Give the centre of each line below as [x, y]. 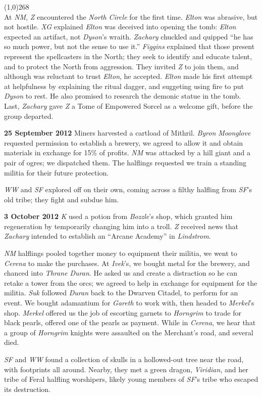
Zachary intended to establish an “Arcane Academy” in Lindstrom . [108, 236]
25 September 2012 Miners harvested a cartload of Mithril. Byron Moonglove [127, 133]
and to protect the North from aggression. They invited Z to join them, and [121, 66]
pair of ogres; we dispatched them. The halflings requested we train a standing [125, 162]
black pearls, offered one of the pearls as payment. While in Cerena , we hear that [130, 322]
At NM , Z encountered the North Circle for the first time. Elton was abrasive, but [131, 16]
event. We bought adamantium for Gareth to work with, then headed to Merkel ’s [129, 303]
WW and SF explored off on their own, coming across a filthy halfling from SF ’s [128, 189]
